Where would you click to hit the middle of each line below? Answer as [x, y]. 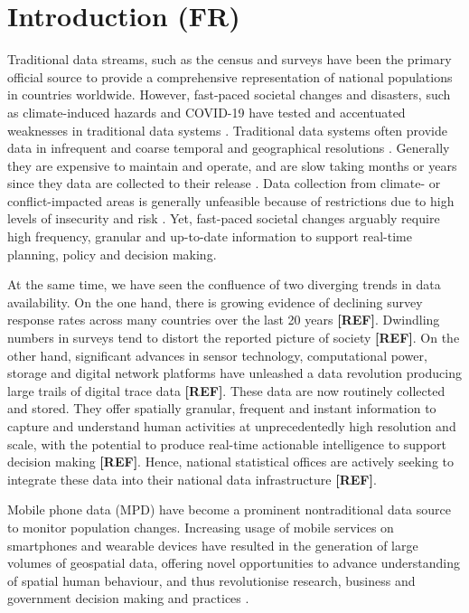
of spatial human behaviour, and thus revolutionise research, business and [211, 580]
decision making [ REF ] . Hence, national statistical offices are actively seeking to [231, 462]
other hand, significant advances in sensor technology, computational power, [217, 355]
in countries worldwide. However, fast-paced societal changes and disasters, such [229, 94]
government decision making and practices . [128, 598]
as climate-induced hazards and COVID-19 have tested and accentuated [206, 112]
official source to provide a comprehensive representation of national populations [230, 76]
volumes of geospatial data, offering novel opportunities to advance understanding [234, 563]
